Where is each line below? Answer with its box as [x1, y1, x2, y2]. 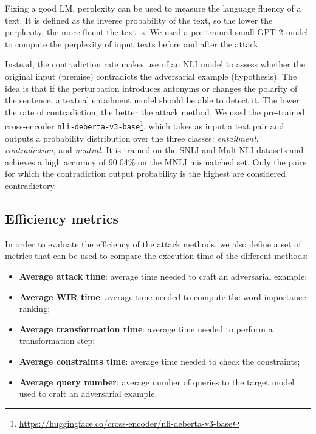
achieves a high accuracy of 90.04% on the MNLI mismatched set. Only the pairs [5, 155, 306, 168]
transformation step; [19, 334, 95, 347]
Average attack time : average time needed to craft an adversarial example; [19, 270, 307, 283]
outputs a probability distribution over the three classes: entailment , [5, 131, 259, 144]
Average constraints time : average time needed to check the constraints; [19, 354, 300, 367]
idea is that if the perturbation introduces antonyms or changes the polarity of [5, 81, 298, 94]
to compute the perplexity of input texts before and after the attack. [5, 37, 261, 50]
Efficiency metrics [5, 209, 118, 228]
